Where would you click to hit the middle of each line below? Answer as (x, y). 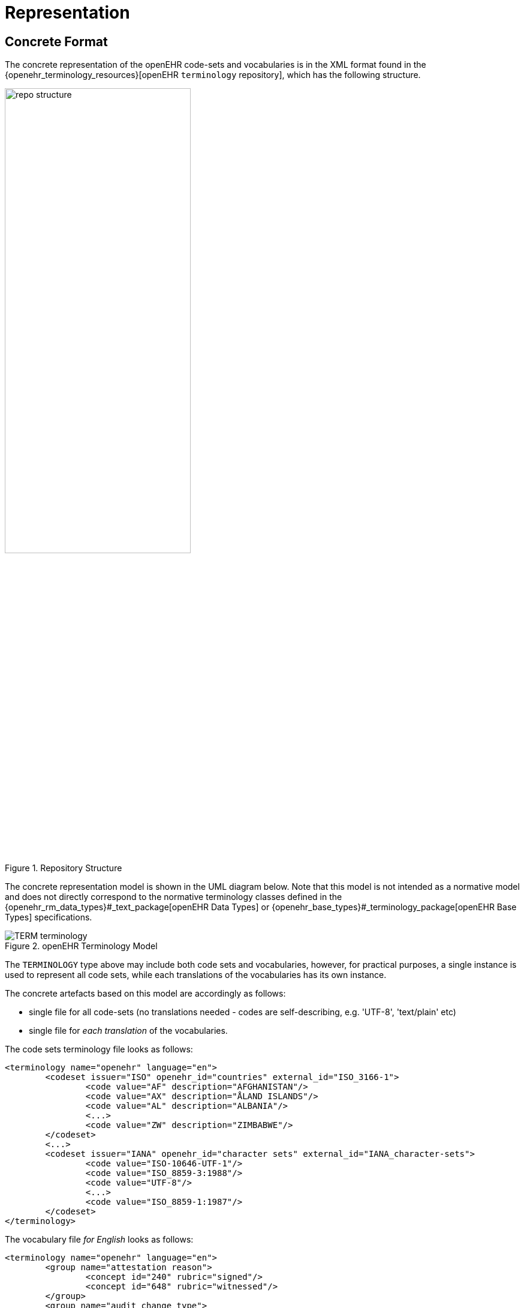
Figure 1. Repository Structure (64, 868)
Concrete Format (56, 41)
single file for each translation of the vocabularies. (128, 1031)
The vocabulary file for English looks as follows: (99, 1240)
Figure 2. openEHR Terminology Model (81, 946)
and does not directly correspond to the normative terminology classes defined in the (174, 897)
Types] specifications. (49, 917)
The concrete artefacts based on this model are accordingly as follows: (145, 994)
